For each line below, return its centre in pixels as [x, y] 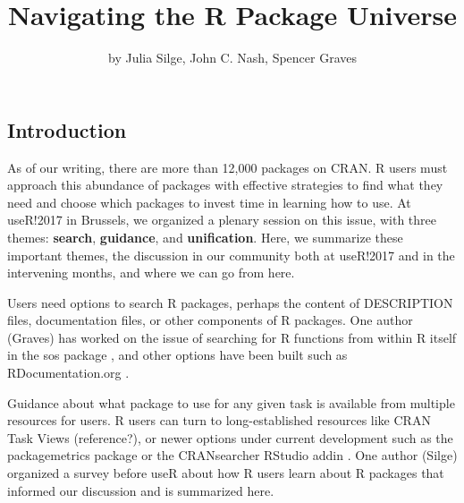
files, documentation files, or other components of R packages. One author [210, 320]
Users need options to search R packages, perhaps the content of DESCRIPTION [230, 302]
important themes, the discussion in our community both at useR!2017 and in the [231, 255]
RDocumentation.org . [68, 373]
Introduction [67, 129]
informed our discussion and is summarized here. [141, 490]
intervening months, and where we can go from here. [151, 273]
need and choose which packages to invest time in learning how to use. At [209, 202]
